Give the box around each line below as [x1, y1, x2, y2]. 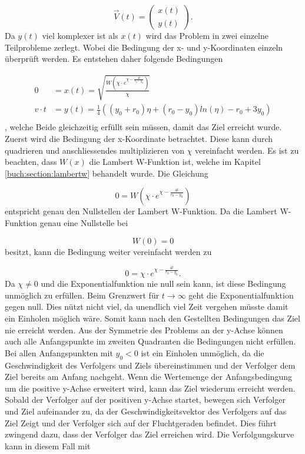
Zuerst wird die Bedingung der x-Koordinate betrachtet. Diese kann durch [5, 132, 273, 145]
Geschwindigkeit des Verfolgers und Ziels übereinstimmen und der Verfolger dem [5, 359, 296, 371]
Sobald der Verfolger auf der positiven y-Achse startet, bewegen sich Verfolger [5, 393, 286, 406]
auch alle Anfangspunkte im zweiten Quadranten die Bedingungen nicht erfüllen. [5, 335, 296, 347]
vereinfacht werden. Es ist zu [195, 144, 299, 156]
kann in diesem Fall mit [5, 439, 91, 452]
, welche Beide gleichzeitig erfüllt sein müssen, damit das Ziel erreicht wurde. [5, 121, 282, 133]
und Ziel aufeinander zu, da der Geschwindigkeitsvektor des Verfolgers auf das [5, 405, 287, 417]
